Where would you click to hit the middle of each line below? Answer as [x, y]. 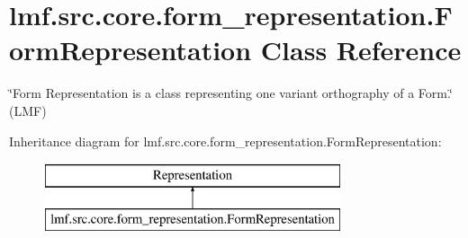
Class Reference [361, 50]
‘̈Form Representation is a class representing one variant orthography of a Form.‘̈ [231, 93]
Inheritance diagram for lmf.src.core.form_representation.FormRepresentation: [225, 141]
